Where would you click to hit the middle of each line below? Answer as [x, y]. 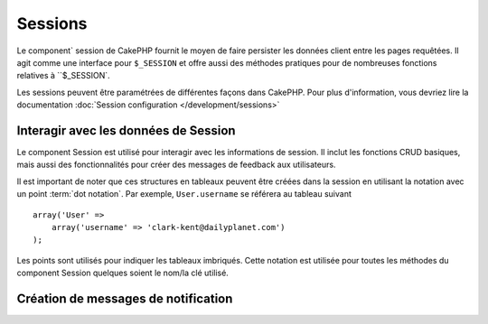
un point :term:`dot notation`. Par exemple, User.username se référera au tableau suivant [184, 194]
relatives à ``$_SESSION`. [63, 76]
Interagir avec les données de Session [126, 130]
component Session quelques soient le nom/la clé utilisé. [123, 273]
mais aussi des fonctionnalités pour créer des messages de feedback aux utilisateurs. [176, 165]
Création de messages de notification [125, 298]
